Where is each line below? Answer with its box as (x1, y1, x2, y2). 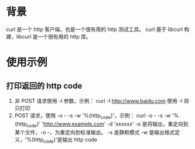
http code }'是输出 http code (33, 136, 98, 144)
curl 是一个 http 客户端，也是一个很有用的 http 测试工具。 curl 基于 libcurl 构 (6, 26, 190, 33)
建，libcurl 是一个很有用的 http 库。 (6, 33, 92, 40)
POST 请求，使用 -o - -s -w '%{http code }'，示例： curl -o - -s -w (14, 112, 171, 120)
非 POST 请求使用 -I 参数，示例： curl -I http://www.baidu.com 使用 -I (14, 97, 183, 104)
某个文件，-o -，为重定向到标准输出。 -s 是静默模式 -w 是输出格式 (14, 129, 175, 136)
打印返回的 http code (6, 81, 83, 91)
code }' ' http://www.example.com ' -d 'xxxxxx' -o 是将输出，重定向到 (26, 120, 189, 129)
